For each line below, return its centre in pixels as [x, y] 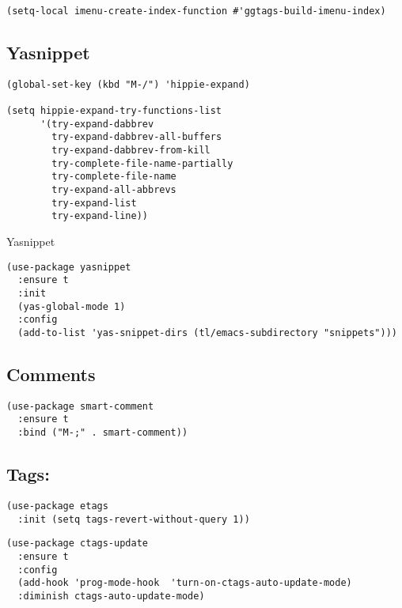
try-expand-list [94, 203]
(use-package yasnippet [69, 267]
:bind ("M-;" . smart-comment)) [103, 433]
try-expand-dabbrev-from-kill [131, 151]
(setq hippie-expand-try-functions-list [114, 111]
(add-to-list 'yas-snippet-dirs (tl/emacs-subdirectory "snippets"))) [207, 332]
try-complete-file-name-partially [142, 163]
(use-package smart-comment [80, 406]
